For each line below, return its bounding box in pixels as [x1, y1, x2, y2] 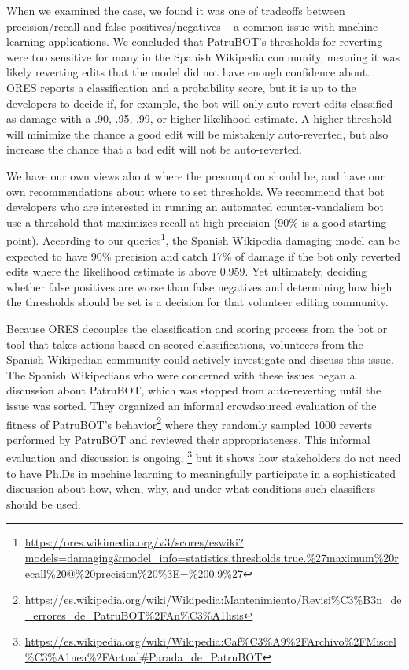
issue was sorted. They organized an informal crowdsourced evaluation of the [6, 397, 377, 413]
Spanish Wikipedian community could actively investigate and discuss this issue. [6, 351, 394, 368]
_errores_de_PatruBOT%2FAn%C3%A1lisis [24, 606, 244, 623]
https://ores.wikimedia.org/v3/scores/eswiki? [24, 534, 244, 550]
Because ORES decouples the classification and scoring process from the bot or [6, 320, 388, 336]
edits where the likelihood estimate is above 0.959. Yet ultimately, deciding [6, 263, 367, 279]
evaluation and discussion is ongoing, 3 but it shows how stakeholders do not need [6, 447, 401, 465]
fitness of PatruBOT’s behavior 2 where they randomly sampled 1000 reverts [6, 413, 372, 432]
